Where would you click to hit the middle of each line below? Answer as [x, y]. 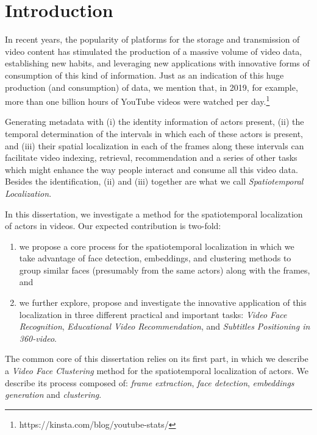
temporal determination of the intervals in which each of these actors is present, [154, 133]
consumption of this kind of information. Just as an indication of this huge [144, 75]
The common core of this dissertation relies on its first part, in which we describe [157, 359]
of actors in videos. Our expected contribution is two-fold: [113, 226]
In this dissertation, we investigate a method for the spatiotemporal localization [154, 214]
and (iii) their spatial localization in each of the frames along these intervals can [155, 145]
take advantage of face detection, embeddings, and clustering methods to [155, 258]
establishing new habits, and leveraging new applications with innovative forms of [157, 63]
